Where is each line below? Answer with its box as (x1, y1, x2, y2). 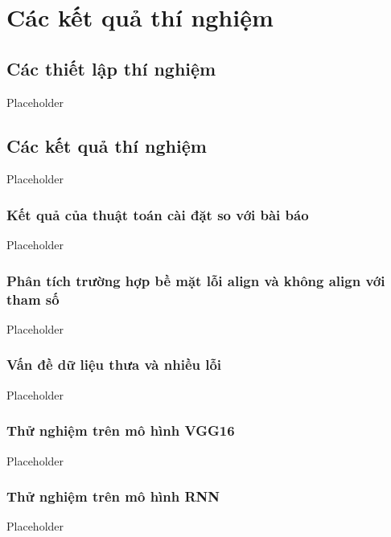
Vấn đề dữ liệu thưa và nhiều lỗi (6, 355, 222, 375)
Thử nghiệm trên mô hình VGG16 (6, 420, 235, 441)
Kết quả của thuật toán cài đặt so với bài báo (6, 204, 309, 224)
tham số (6, 289, 60, 309)
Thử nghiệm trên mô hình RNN (6, 486, 220, 506)
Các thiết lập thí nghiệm (6, 55, 216, 80)
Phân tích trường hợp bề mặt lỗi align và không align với (6, 270, 385, 290)
